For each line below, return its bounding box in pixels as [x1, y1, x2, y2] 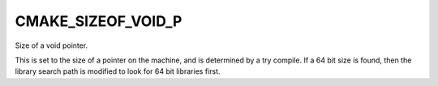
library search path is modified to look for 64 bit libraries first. [15, 67, 221, 76]
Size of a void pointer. [15, 41, 88, 50]
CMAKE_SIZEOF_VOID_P [15, 12, 182, 30]
